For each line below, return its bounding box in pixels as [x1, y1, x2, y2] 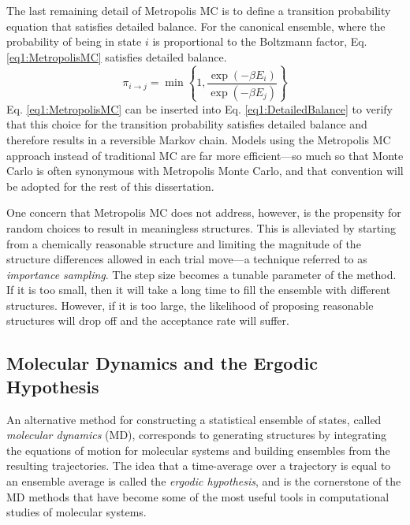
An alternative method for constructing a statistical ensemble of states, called [6, 411, 382, 427]
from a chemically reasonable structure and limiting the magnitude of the [6, 235, 361, 251]
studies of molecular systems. [6, 504, 147, 520]
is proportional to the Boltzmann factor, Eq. [152, 33, 367, 50]
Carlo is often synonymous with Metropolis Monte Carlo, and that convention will [6, 162, 404, 179]
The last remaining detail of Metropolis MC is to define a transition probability [6, 2, 391, 18]
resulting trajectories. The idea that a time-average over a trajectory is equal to [6, 457, 391, 474]
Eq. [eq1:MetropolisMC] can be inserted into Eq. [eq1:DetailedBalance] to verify [6, 100, 393, 117]
